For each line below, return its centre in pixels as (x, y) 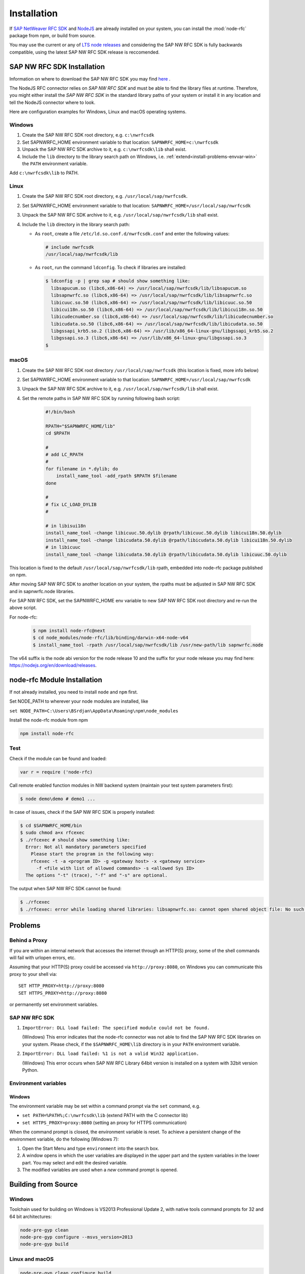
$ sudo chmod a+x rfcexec (52, 833)
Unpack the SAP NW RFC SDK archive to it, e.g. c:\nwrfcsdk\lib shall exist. (104, 149)
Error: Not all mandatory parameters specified (86, 847)
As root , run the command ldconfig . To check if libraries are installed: (111, 268)
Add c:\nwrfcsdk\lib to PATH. (44, 173)
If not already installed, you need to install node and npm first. (74, 692)
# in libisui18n (66, 526)
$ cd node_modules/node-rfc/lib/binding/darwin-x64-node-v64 (111, 638)
